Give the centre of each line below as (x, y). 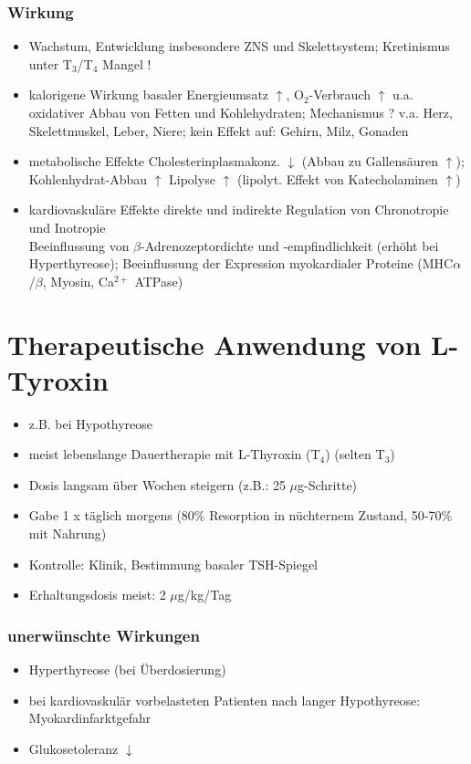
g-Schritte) (328, 484)
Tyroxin (58, 379)
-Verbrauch (340, 94)
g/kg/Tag (204, 595)
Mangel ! (127, 63)
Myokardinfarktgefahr (90, 718)
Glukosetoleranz (73, 748)
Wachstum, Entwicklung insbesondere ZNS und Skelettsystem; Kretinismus (239, 46)
